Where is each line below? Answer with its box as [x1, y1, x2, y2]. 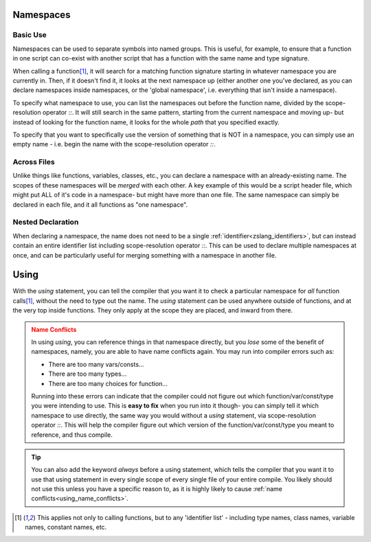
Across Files [12, 157, 55, 167]
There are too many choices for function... [48, 379, 168, 387]
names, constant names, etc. [25, 523, 107, 532]
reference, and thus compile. [31, 430, 113, 439]
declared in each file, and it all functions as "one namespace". [12, 200, 188, 209]
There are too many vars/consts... [48, 360, 144, 368]
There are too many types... [48, 370, 127, 378]
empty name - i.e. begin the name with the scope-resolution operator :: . [12, 140, 216, 148]
